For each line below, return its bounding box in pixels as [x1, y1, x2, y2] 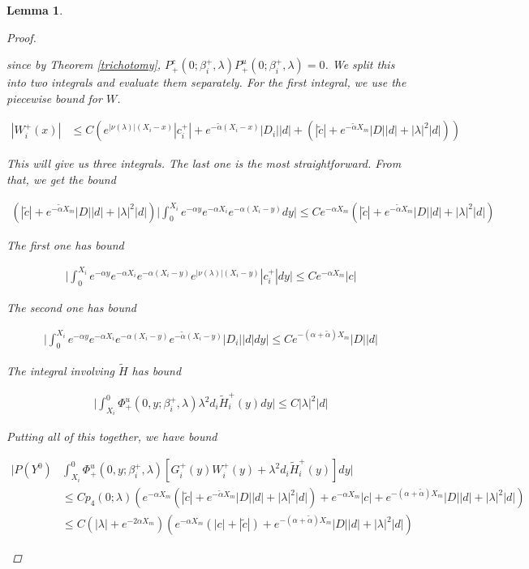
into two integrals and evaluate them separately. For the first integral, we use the [6, 74, 406, 91]
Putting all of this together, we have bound [6, 428, 217, 445]
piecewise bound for [6, 89, 102, 106]
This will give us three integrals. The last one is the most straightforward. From [6, 155, 402, 172]
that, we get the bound [6, 171, 116, 187]
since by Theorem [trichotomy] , [6, 56, 161, 73]
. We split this [325, 56, 395, 73]
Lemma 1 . [6, 2, 63, 18]
